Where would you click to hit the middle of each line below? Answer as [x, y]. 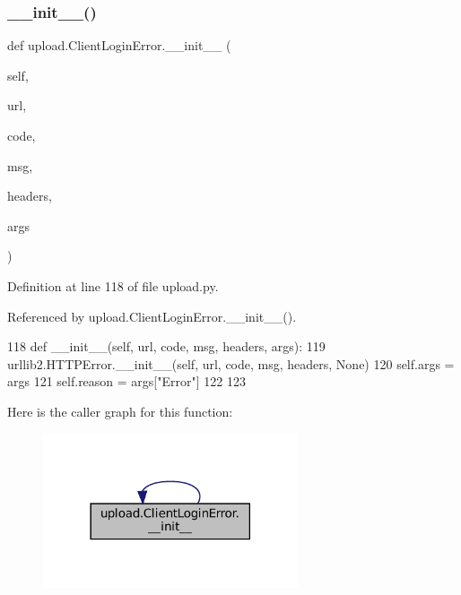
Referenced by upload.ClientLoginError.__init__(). [152, 316]
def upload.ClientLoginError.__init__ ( [119, 45]
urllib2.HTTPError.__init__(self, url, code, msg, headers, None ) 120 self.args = [231, 363]
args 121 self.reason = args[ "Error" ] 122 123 [126, 381]
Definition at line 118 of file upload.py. [113, 285]
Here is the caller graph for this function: [120, 411]
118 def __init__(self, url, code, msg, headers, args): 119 [166, 346]
